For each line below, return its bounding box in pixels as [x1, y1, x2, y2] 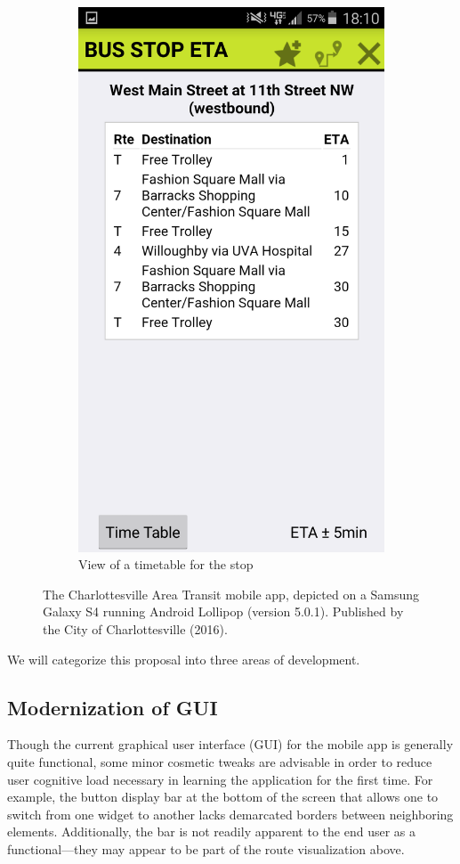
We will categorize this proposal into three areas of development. [7, 649, 360, 668]
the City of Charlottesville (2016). [43, 619, 228, 638]
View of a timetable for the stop [78, 555, 254, 574]
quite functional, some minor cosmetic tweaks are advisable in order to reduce [7, 752, 432, 770]
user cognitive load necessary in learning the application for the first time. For [7, 770, 433, 788]
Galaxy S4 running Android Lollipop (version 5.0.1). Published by [43, 602, 404, 621]
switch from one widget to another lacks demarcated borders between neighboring [7, 804, 454, 823]
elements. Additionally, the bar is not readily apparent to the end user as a [7, 822, 416, 841]
